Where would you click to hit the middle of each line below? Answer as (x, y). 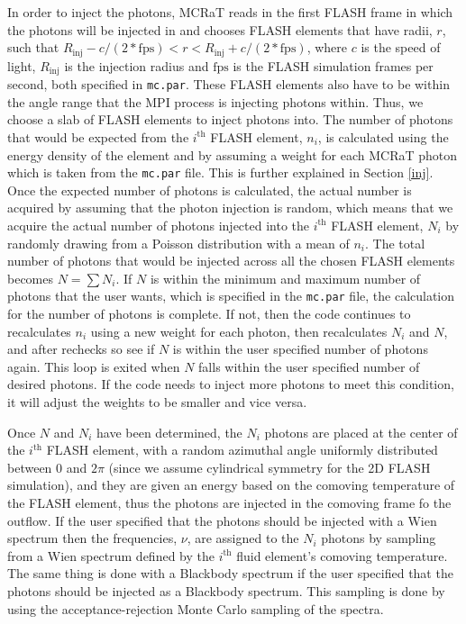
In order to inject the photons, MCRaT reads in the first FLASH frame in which (230, 12)
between (30, 467)
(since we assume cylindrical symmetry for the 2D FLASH (270, 467)
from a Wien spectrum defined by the (111, 555)
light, (22, 65)
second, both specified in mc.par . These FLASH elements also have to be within (228, 84)
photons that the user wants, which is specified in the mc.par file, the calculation (231, 296)
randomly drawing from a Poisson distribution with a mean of (178, 243)
